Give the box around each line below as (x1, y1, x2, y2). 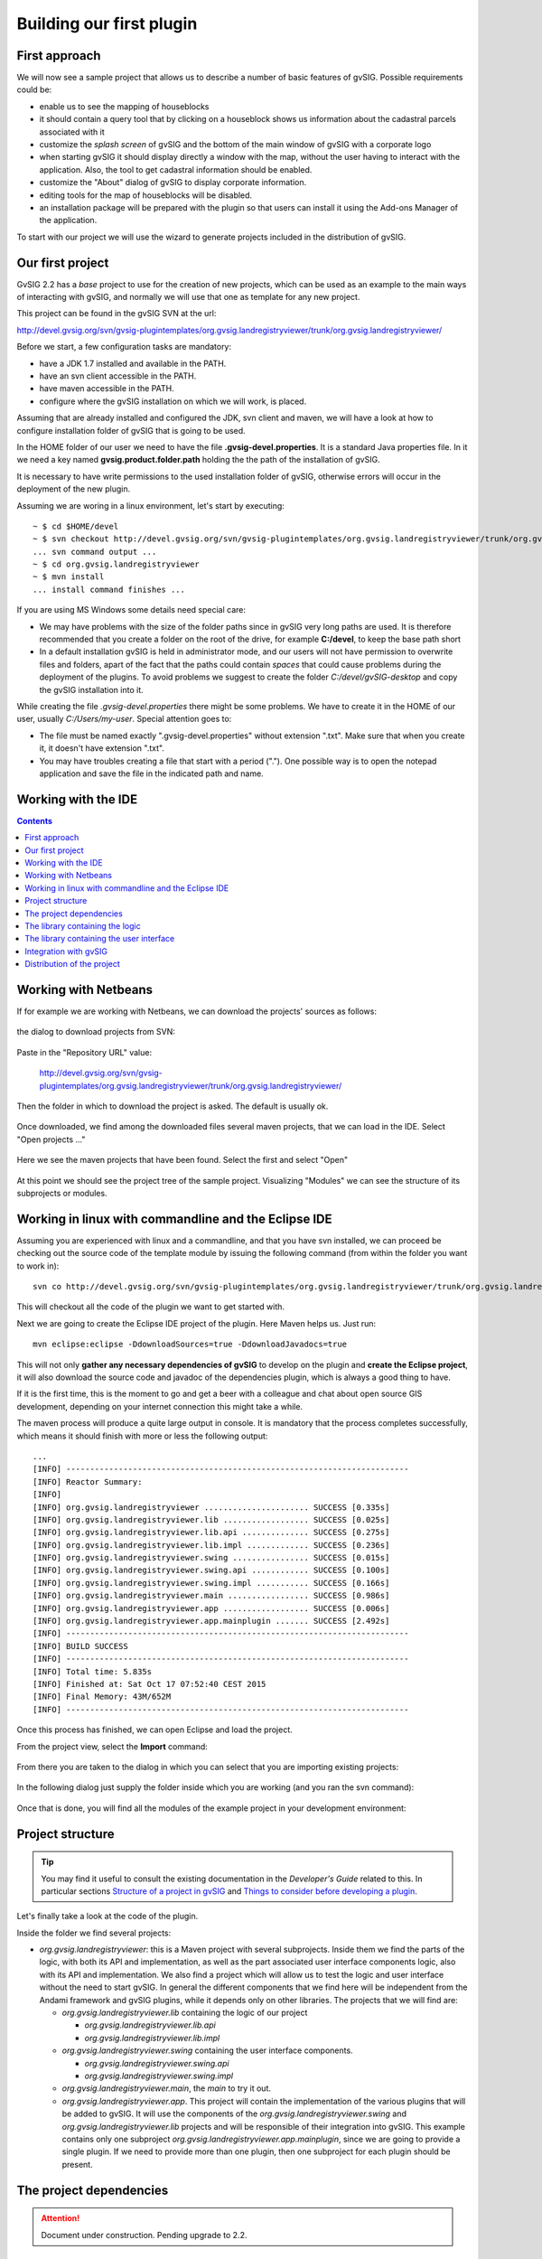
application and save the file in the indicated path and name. (39, 768, 264, 779)
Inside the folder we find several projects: (16, 1927, 172, 1938)
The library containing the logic (24, 920, 141, 931)
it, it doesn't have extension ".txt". (39, 743, 164, 754)
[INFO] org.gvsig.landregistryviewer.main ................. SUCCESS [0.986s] (33, 1590, 390, 1601)
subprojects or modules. (16, 1187, 107, 1198)
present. (61, 2159, 94, 2170)
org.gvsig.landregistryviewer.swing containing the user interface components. (61, 2045, 353, 2056)
